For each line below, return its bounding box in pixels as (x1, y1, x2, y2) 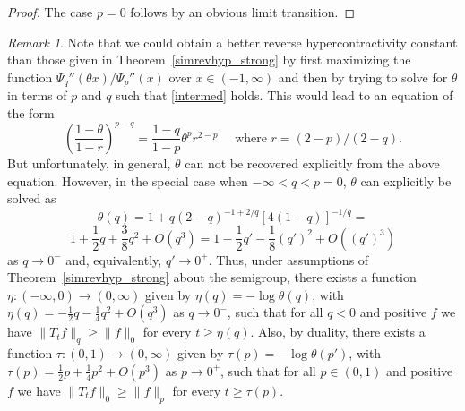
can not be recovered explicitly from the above (185, 153, 440, 172)
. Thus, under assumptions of (208, 250, 369, 269)
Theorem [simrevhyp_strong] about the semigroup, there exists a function (7, 268, 417, 287)
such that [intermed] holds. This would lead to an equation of (116, 86, 453, 105)
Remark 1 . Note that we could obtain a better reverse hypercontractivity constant (7, 32, 458, 51)
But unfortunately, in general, (7, 153, 171, 172)
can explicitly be (360, 171, 452, 190)
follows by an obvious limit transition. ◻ (130, 3, 356, 21)
